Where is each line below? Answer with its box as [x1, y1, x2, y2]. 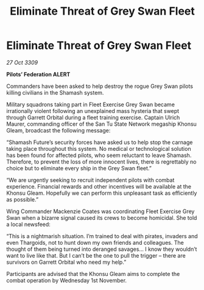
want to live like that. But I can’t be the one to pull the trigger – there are [6, 252, 186, 259]
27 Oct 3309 [6, 59, 38, 66]
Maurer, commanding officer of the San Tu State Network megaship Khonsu [6, 120, 197, 128]
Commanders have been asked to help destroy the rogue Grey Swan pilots [6, 82, 194, 90]
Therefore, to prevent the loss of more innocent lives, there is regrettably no [6, 158, 197, 165]
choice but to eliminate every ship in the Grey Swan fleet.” [6, 164, 152, 172]
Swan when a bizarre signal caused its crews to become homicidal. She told [6, 214, 197, 221]
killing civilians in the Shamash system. [6, 89, 104, 96]
